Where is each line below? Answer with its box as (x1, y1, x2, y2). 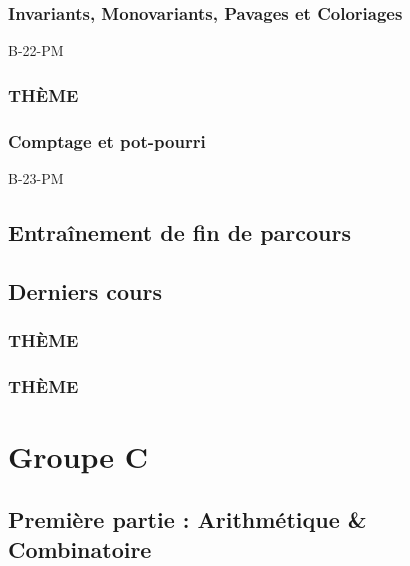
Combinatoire (8, 533, 152, 564)
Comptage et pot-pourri (8, 128, 206, 153)
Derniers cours (8, 275, 162, 306)
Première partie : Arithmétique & (8, 504, 367, 535)
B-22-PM (8, 40, 64, 61)
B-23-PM (8, 167, 64, 188)
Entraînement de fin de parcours (8, 216, 352, 247)
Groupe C (8, 435, 149, 476)
